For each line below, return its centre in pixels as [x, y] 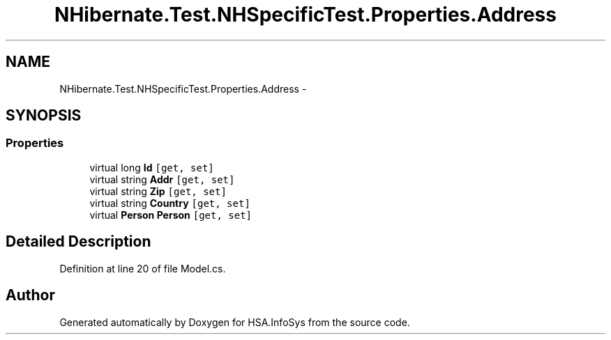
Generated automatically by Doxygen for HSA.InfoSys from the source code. [235, 322]
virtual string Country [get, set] [170, 203]
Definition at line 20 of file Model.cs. [143, 268]
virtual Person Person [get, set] [171, 215]
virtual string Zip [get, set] [158, 191]
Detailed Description [78, 242]
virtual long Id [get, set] [152, 167]
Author [30, 295]
